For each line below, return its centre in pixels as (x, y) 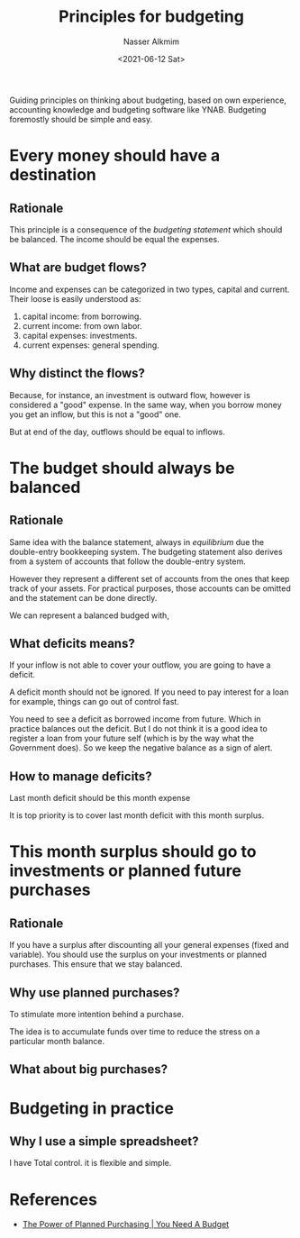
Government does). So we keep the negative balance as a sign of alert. (141, 748)
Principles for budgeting (151, 17)
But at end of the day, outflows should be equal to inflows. (117, 432)
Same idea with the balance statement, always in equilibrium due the (136, 542)
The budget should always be (122, 468)
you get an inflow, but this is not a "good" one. (95, 414)
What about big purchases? (89, 1070)
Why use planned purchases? (95, 992)
